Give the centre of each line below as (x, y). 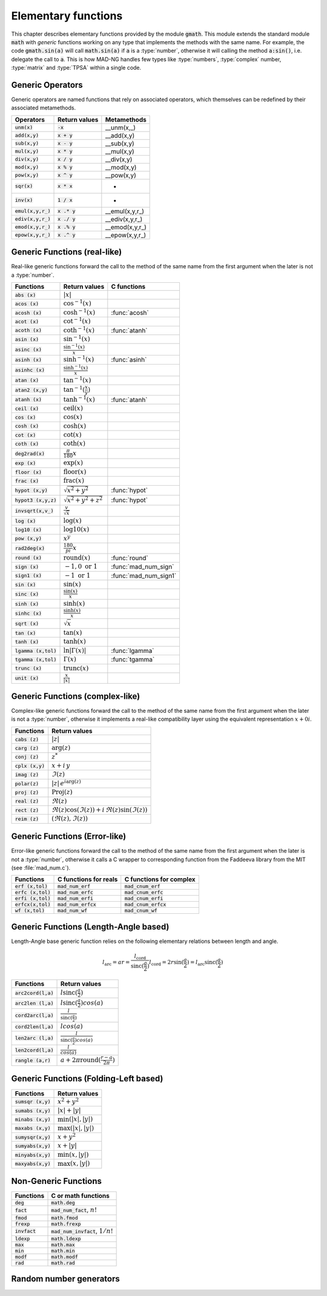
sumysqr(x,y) (33, 1137)
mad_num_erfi (76, 898)
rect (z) (27, 810)
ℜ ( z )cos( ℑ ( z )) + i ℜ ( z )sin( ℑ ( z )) (100, 810)
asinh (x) (28, 359)
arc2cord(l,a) (34, 993)
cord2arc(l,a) (34, 1015)
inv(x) (24, 200)
